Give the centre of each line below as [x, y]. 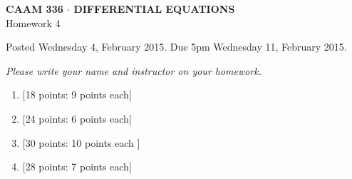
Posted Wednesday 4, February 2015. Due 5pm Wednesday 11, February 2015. [176, 47]
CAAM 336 [35, 9]
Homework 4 [33, 22]
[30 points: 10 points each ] [81, 142]
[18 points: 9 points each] [77, 94]
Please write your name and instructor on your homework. [134, 70]
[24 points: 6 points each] [77, 118]
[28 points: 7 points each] [77, 167]
